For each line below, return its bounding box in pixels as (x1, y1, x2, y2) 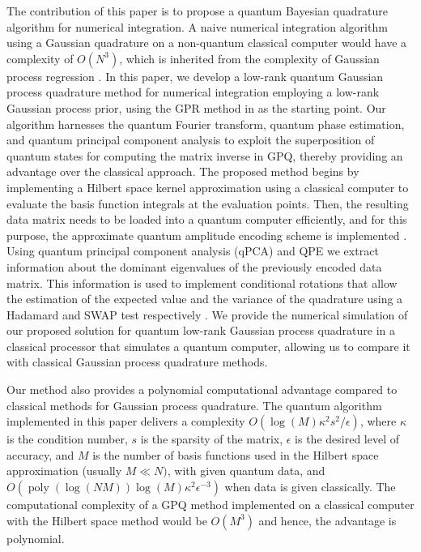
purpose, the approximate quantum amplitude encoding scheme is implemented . (6, 226, 407, 243)
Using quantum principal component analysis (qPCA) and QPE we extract (6, 242, 379, 259)
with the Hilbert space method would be (6, 511, 207, 528)
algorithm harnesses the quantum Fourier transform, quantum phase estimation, (6, 115, 405, 132)
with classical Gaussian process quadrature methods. (6, 353, 268, 370)
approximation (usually (6, 462, 122, 479)
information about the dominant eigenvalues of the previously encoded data (6, 258, 382, 275)
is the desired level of (295, 430, 399, 447)
